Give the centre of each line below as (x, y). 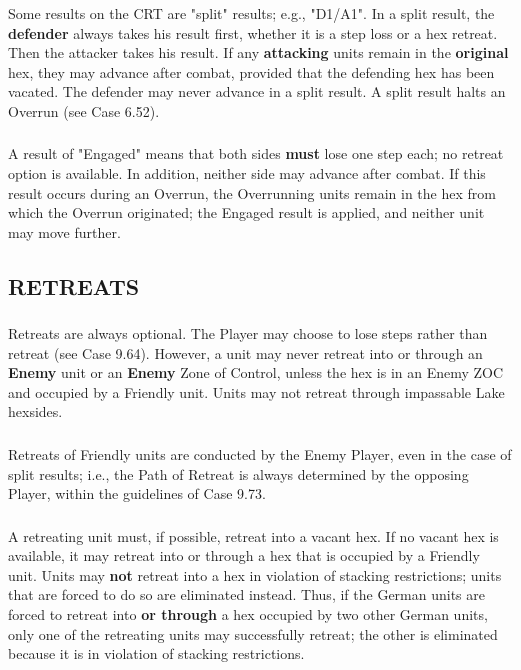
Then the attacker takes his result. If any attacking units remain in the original (258, 52)
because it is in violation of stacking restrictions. (156, 653)
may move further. (64, 231)
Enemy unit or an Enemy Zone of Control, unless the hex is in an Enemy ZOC (256, 372)
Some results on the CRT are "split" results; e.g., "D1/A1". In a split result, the (251, 12)
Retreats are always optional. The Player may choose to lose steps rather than (248, 333)
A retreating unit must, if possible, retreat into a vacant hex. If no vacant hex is (253, 535)
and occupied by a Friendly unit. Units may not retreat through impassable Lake (256, 391)
